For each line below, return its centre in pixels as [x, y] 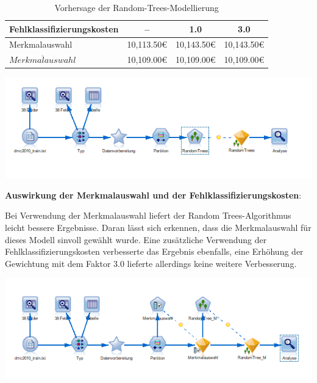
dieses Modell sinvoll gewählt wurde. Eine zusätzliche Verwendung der [136, 239]
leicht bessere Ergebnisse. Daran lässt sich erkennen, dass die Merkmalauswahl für [158, 227]
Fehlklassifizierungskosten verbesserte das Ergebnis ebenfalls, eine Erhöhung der [154, 251]
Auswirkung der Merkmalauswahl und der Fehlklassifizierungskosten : [153, 195]
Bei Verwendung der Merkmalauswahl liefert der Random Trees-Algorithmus [148, 215]
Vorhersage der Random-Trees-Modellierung [137, 7]
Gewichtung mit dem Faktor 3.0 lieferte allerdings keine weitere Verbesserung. [151, 263]
